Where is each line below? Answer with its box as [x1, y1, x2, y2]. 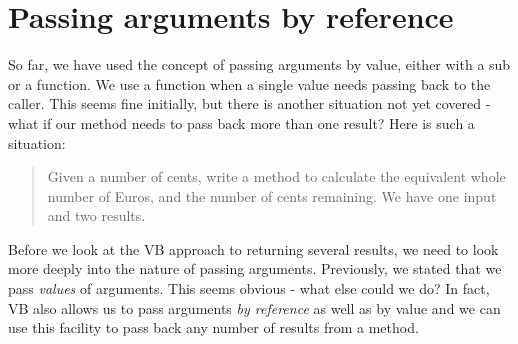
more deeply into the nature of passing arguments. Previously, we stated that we [8, 258, 502, 279]
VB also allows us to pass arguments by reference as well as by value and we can [8, 297, 501, 318]
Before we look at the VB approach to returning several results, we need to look [8, 238, 499, 259]
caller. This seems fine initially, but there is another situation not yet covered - [8, 93, 491, 114]
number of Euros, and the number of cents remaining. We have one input [47, 185, 497, 206]
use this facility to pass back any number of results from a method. [8, 317, 419, 338]
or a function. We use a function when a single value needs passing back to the [8, 73, 491, 94]
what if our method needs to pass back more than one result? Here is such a [8, 112, 475, 133]
